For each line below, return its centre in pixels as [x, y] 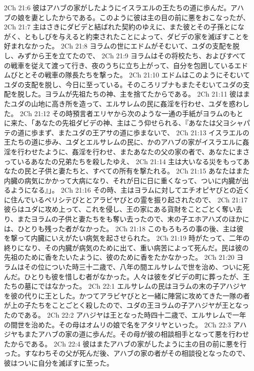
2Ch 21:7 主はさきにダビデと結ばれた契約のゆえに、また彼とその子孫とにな [124, 27]
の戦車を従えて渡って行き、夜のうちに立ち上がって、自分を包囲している [119, 65]
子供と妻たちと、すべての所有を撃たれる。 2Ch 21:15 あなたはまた [144, 171]
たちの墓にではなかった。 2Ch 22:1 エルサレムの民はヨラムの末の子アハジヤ [125, 286]
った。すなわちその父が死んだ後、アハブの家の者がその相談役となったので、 [127, 353]
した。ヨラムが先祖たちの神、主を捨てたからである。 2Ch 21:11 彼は [134, 94]
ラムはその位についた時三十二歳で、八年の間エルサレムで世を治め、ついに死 [127, 267]
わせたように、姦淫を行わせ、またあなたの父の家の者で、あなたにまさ [137, 151]
